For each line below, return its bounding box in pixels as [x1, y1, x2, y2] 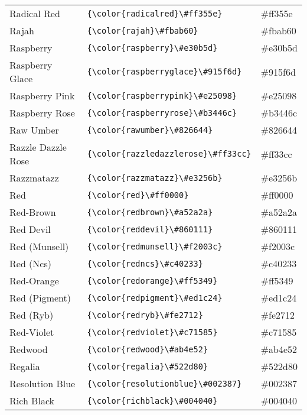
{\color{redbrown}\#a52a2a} [87, 207, 213, 217]
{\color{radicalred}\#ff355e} [87, 8, 223, 18]
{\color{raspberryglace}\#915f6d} [87, 67, 242, 76]
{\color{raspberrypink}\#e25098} [87, 90, 237, 100]
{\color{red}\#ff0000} [87, 190, 189, 200]
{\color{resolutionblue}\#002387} [87, 378, 242, 388]
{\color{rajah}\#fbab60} [87, 25, 198, 35]
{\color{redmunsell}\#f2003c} [87, 241, 223, 251]
